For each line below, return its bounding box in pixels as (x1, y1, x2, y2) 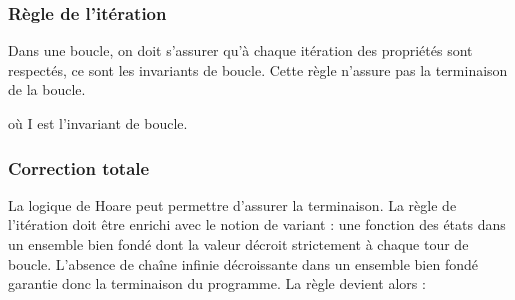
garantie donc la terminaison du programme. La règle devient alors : (8, 273, 426, 294)
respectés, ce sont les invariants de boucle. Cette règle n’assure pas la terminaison (8, 59, 508, 80)
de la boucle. (8, 79, 86, 100)
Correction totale (8, 155, 150, 180)
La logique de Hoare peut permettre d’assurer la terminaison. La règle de (8, 194, 457, 215)
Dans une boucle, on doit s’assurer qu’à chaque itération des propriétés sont (8, 40, 473, 61)
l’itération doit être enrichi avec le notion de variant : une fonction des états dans (8, 214, 506, 235)
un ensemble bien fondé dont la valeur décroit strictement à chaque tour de (8, 234, 469, 254)
